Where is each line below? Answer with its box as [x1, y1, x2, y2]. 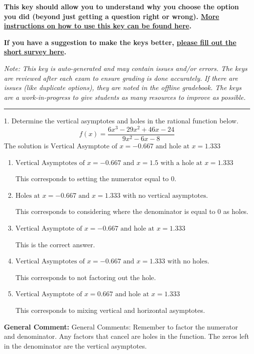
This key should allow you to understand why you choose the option [4, 1, 239, 11]
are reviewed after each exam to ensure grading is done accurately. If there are [4, 72, 238, 83]
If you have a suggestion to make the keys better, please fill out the [4, 37, 236, 47]
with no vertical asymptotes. [123, 192, 208, 199]
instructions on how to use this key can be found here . [4, 21, 191, 31]
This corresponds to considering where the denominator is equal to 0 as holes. [15, 206, 249, 216]
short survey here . [4, 47, 66, 57]
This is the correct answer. [15, 239, 95, 249]
